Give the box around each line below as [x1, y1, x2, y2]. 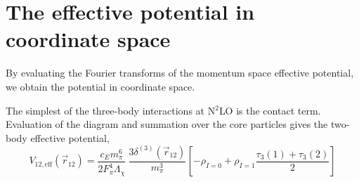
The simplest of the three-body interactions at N [6, 103, 216, 117]
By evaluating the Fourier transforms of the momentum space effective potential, [6, 65, 354, 80]
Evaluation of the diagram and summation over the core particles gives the [6, 117, 328, 131]
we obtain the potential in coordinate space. [6, 79, 195, 93]
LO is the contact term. [218, 103, 321, 117]
